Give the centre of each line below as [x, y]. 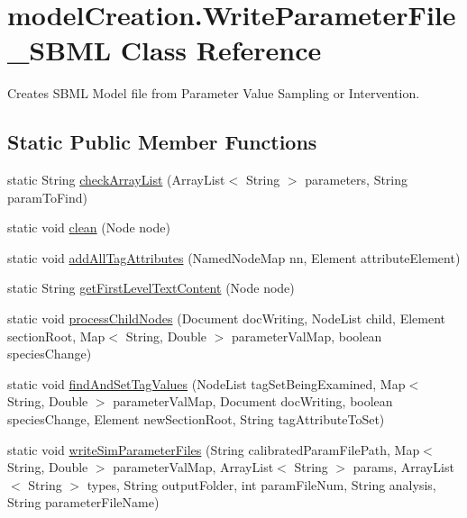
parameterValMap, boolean [307, 336]
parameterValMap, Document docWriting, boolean [253, 401]
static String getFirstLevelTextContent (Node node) [151, 288]
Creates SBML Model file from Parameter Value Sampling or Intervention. [214, 93]
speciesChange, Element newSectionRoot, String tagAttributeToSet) [196, 419]
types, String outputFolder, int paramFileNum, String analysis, [261, 484]
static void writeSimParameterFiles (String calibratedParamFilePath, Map [214, 449]
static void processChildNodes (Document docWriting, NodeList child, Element [227, 318]
